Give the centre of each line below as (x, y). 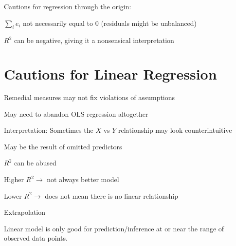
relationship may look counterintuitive (175, 130)
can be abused (35, 163)
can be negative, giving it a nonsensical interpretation (94, 40)
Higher (14, 179)
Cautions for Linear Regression (110, 74)
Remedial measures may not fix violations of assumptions (90, 97)
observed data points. (36, 238)
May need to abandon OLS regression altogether (76, 113)
